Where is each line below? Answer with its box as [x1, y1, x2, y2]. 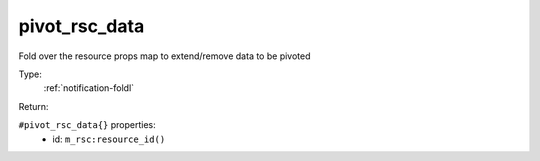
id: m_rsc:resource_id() [52, 133, 166, 145]
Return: [18, 100, 49, 112]
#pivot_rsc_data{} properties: [18, 119, 157, 131]
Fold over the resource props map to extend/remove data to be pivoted [18, 50, 311, 62]
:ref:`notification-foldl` [43, 82, 135, 94]
